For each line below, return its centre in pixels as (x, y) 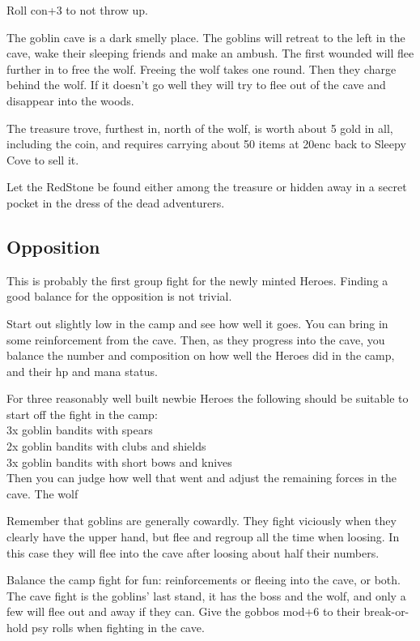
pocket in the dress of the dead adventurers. (116, 202)
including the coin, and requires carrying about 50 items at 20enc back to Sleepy (206, 144)
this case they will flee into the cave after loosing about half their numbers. (193, 552)
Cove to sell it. (43, 159)
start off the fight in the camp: (82, 414)
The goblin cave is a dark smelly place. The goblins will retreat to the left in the (206, 37)
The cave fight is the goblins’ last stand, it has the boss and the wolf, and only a (206, 595)
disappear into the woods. (70, 100)
